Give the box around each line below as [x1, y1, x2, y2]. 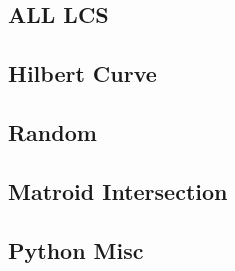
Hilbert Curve [8, 58, 157, 89]
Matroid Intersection [8, 175, 228, 206]
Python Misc [8, 234, 144, 265]
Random [8, 116, 97, 147]
